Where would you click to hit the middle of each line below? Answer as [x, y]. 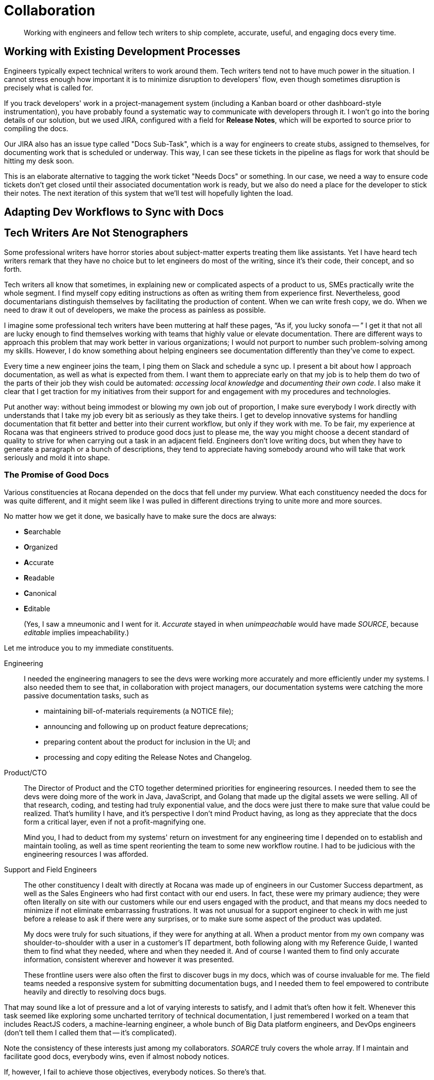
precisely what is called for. [49, 87]
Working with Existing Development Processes [122, 52]
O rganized [41, 547]
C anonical [40, 593]
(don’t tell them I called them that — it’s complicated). [90, 1032]
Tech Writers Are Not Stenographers [96, 233]
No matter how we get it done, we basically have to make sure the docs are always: [140, 516]
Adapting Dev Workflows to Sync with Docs [114, 212]
